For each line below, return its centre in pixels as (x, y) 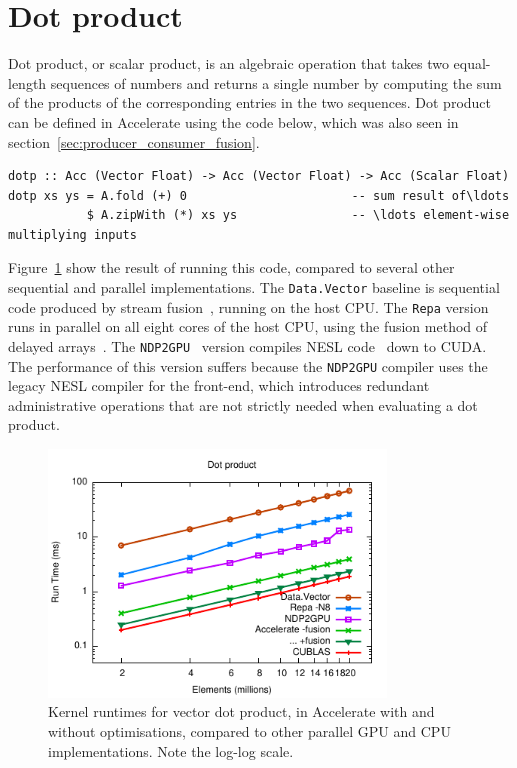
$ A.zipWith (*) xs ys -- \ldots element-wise (298, 215)
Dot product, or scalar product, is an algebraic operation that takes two (228, 63)
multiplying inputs (72, 234)
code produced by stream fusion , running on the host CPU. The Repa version (248, 306)
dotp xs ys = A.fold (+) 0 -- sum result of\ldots (259, 195)
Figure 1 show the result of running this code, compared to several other (231, 267)
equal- (472, 63)
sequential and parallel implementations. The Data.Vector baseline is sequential (254, 287)
